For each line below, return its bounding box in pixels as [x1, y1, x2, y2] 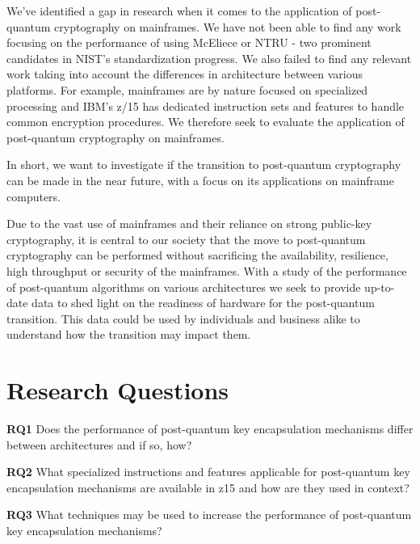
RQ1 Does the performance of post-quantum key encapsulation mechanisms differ [6, 420, 414, 436]
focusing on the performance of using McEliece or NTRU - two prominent [6, 34, 372, 51]
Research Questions [6, 373, 229, 407]
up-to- [364, 278, 395, 295]
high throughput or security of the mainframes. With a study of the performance [6, 262, 407, 279]
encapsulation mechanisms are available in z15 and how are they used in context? [6, 479, 409, 496]
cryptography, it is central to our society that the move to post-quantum [6, 230, 366, 247]
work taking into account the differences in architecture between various [6, 65, 363, 82]
